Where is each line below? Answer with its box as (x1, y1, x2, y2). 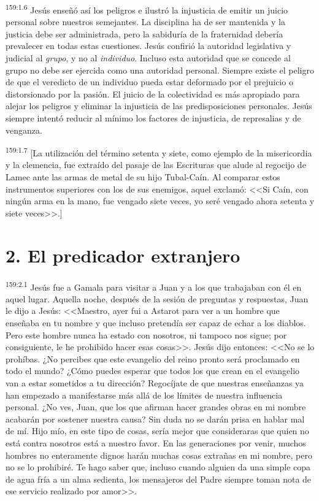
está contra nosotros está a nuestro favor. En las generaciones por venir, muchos (6, 436, 306, 449)
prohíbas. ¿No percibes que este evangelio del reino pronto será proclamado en (6, 352, 300, 365)
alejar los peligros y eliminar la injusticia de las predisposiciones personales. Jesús (6, 99, 312, 112)
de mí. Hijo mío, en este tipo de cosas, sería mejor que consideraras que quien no (6, 424, 309, 437)
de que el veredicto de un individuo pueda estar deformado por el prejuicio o (6, 75, 293, 88)
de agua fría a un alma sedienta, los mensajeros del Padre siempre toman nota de (6, 472, 312, 485)
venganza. (6, 123, 42, 136)
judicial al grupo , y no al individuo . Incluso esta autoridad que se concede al (6, 52, 291, 64)
